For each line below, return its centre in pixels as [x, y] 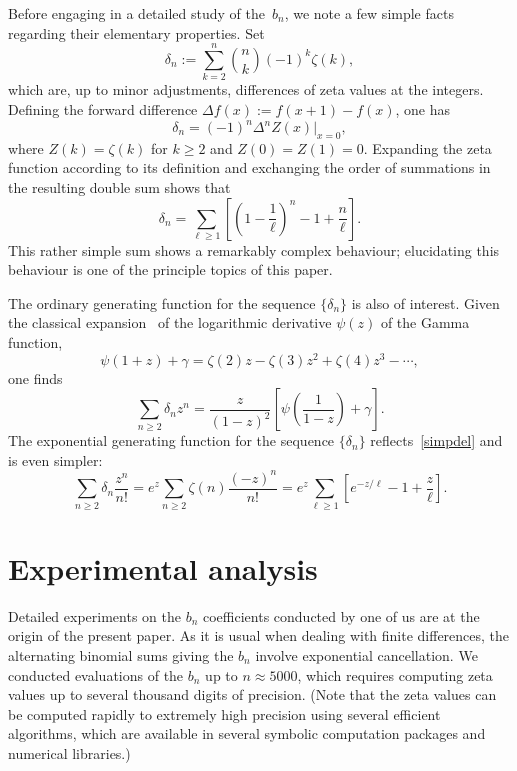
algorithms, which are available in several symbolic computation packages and [247, 733]
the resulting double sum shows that [119, 186]
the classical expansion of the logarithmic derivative [170, 322]
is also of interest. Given [425, 302]
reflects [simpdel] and [436, 440]
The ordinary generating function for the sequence [162, 302]
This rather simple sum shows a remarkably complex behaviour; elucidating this [254, 249]
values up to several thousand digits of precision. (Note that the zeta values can [252, 694]
